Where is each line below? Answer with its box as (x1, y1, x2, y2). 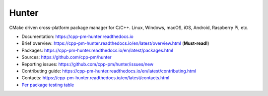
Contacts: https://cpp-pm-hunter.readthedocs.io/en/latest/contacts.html (21, 75, 170, 81)
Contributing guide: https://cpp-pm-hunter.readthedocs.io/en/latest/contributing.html (21, 68, 196, 74)
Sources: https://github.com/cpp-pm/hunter (21, 54, 112, 60)
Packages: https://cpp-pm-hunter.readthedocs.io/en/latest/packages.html (21, 47, 174, 53)
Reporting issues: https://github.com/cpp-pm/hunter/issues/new (21, 61, 154, 67)
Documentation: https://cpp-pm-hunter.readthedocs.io (21, 33, 134, 39)
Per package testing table (21, 82, 74, 88)
